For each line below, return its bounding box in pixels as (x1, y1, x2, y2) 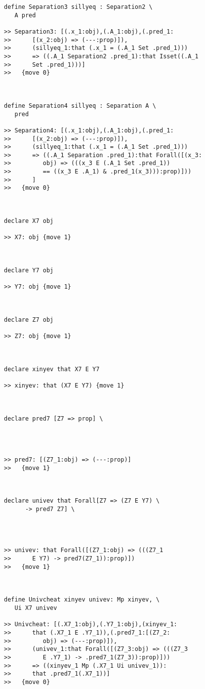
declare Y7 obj (4, 267, 54, 274)
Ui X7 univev (14, 604, 57, 611)
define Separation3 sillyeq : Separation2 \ (4, 3, 153, 10)
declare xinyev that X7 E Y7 (4, 365, 100, 373)
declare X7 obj (4, 217, 54, 225)
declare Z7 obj (4, 316, 54, 323)
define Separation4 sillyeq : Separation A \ (4, 102, 156, 109)
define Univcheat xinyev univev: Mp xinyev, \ (4, 596, 160, 603)
